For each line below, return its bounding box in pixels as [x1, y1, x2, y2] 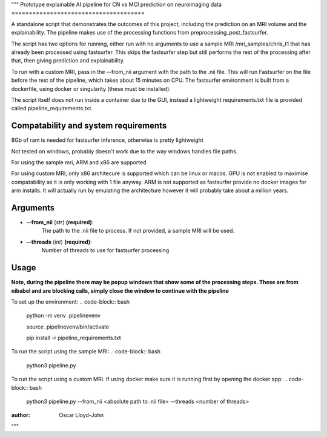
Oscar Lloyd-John [59, 412, 104, 419]
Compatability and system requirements [11, 121, 167, 131]
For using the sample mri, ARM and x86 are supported [11, 158, 147, 166]
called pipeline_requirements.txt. [11, 105, 93, 112]
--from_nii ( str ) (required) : [26, 219, 94, 226]
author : [11, 412, 30, 419]
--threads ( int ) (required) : [26, 238, 92, 245]
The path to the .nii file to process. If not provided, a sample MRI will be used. [41, 227, 235, 235]
